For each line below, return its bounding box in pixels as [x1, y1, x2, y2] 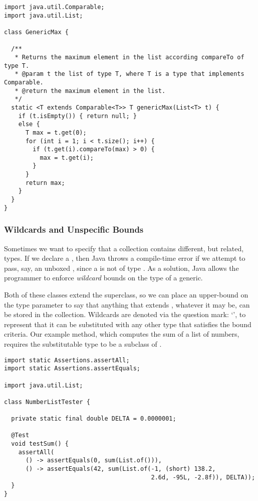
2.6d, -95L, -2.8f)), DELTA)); [151, 473, 255, 481]
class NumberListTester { [4, 398, 90, 406]
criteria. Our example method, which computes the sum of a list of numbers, [4, 329, 239, 339]
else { [18, 121, 40, 128]
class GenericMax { [4, 28, 69, 36]
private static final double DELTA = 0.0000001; [11, 415, 176, 423]
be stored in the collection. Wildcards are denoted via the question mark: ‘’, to [4, 309, 246, 320]
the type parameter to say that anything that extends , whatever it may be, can [4, 299, 250, 310]
